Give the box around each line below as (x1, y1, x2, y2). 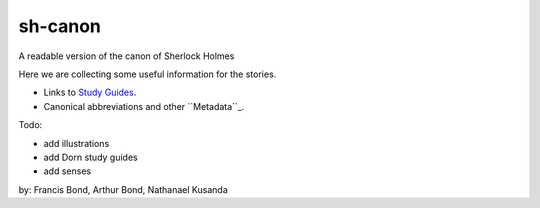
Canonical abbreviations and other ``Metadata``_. (43, 100, 245, 112)
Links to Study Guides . (43, 86, 137, 99)
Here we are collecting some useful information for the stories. (18, 68, 277, 80)
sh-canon (18, 15, 102, 37)
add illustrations (43, 137, 110, 149)
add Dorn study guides (43, 151, 139, 163)
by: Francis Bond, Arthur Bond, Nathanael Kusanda (18, 183, 229, 195)
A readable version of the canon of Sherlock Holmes (18, 50, 235, 62)
